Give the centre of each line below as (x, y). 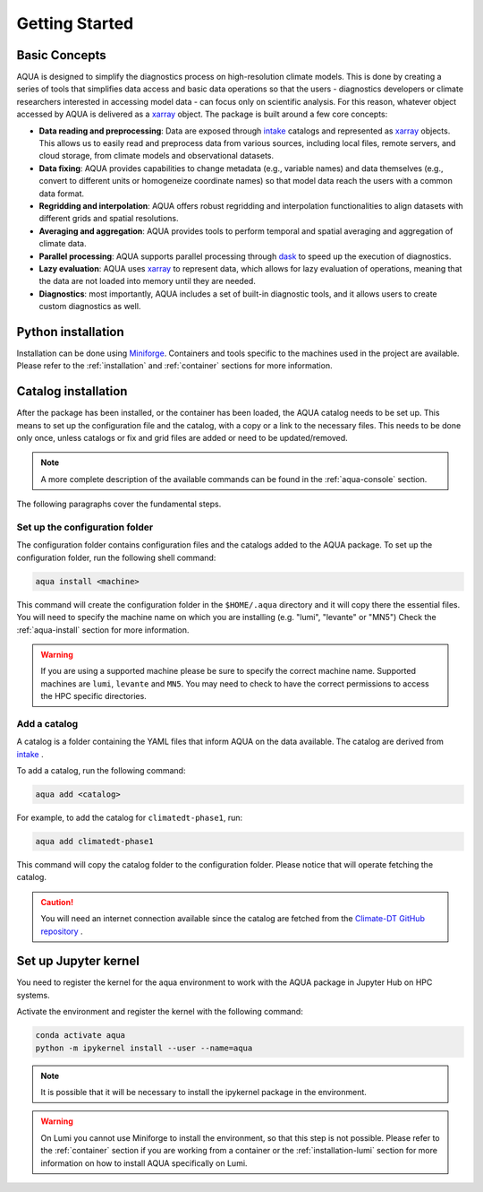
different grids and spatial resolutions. (109, 219)
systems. (33, 995)
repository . (62, 931)
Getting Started (75, 23)
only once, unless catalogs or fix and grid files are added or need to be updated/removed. (182, 438)
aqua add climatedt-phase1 (94, 841)
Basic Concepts (61, 55)
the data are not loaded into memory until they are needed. (148, 281)
